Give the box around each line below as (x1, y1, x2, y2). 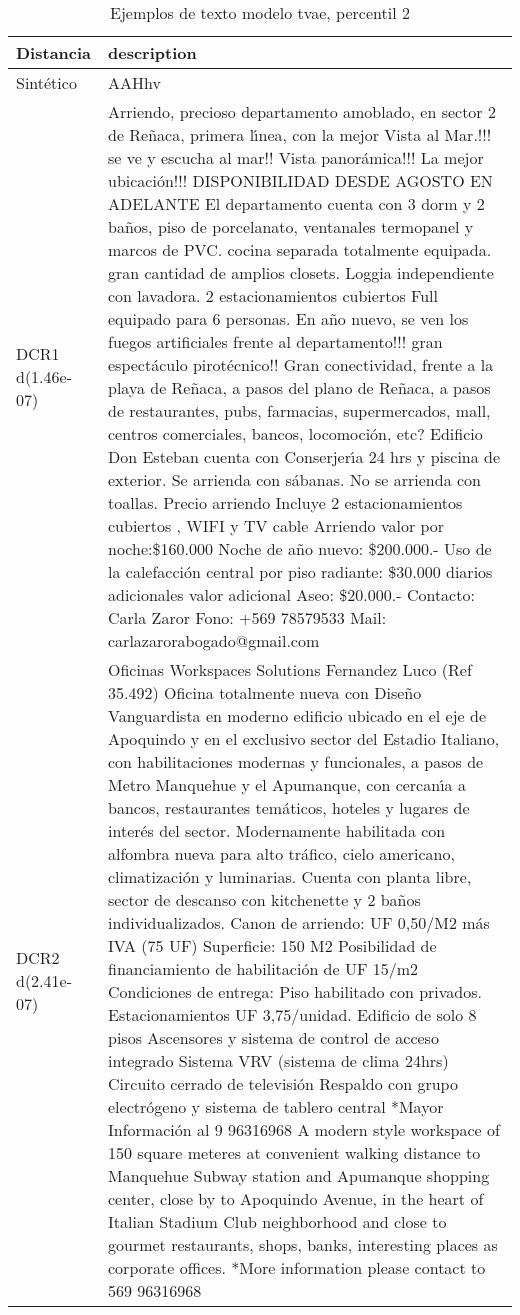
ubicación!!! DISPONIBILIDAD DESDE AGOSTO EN (108, 169, 493, 192)
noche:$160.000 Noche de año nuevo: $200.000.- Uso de (108, 537, 492, 560)
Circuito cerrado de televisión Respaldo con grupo (108, 1072, 458, 1095)
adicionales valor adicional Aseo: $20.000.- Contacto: (108, 583, 475, 606)
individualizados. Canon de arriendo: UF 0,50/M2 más (108, 911, 490, 934)
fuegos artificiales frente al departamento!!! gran (108, 330, 443, 353)
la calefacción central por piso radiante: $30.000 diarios (108, 560, 493, 583)
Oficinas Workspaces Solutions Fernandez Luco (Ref (108, 658, 472, 681)
